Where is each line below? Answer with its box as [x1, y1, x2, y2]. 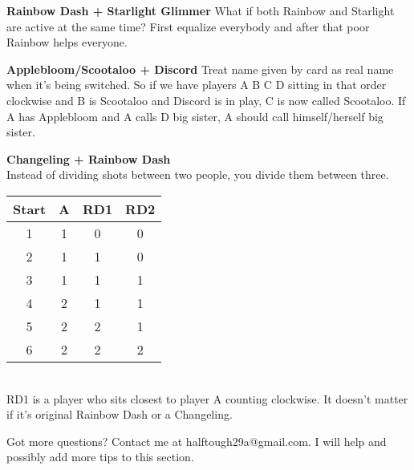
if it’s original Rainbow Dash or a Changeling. [6, 406, 233, 423]
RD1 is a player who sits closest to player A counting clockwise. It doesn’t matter [6, 390, 408, 407]
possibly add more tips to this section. [6, 448, 194, 465]
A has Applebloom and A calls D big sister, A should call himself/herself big [6, 107, 384, 124]
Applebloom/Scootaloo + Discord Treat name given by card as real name [6, 60, 394, 77]
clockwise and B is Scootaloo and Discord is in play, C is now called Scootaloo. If [6, 91, 406, 108]
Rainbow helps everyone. [6, 34, 128, 51]
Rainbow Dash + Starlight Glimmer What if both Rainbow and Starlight [6, 2, 395, 18]
